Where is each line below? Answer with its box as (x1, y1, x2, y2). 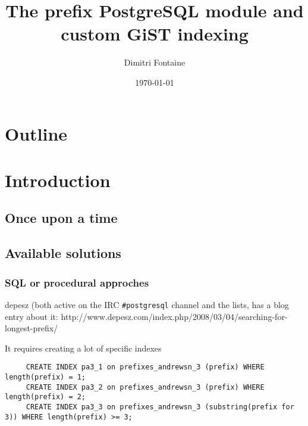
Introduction (5, 167, 111, 192)
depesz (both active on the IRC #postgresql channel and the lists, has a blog (5, 298, 289, 310)
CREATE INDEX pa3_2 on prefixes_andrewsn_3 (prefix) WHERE (26, 383, 265, 391)
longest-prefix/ (5, 322, 58, 334)
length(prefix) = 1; (5, 372, 86, 381)
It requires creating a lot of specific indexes (5, 341, 162, 354)
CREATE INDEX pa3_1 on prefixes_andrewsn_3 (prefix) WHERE (26, 363, 265, 372)
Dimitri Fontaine (124, 56, 186, 69)
